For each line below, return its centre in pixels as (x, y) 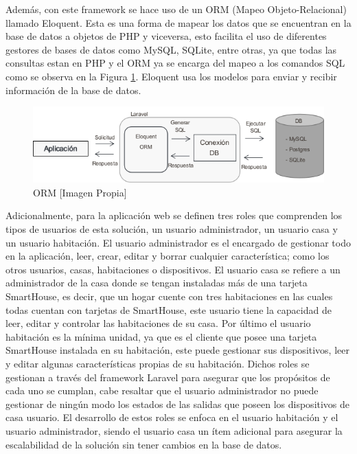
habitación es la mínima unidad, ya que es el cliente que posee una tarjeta (161, 336)
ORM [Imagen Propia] (80, 192)
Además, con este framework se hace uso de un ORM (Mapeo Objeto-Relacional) (176, 9)
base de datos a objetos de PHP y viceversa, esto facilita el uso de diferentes (166, 36)
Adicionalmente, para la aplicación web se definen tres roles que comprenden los (174, 215)
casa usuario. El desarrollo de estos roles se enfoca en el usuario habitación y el (172, 417)
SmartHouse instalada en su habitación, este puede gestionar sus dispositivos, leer (177, 350)
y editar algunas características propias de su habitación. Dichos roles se (158, 363)
